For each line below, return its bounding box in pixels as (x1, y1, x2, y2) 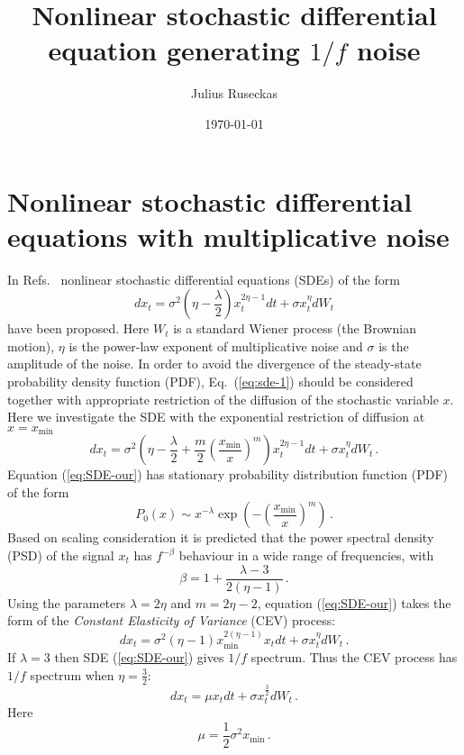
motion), (7, 336, 55, 355)
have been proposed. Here (7, 319, 150, 338)
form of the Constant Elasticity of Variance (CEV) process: (7, 611, 336, 630)
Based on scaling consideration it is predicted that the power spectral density (7, 528, 434, 547)
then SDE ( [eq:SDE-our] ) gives (54, 648, 224, 667)
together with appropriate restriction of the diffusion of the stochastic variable (7, 389, 439, 408)
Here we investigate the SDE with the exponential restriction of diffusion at (7, 407, 425, 426)
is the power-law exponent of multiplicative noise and (68, 336, 363, 355)
